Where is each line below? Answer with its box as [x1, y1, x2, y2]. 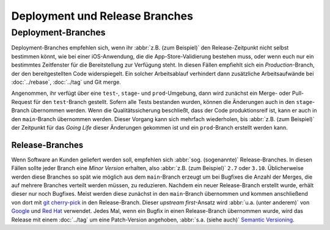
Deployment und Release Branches [11, 9, 194, 23]
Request [11, 98, 32, 105]
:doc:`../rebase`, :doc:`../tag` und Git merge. [11, 78, 122, 86]
